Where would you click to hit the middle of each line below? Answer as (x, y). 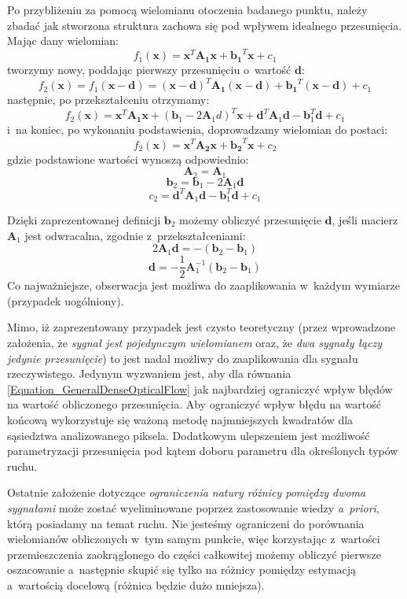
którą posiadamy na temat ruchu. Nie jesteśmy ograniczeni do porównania (186, 523)
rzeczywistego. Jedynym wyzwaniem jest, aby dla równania (149, 373)
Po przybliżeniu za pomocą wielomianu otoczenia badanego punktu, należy (187, 9)
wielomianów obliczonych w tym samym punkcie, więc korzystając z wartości (194, 539)
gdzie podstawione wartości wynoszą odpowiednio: (128, 159)
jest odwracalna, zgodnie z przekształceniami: (135, 235)
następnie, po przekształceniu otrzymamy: (108, 100)
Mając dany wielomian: (63, 41)
